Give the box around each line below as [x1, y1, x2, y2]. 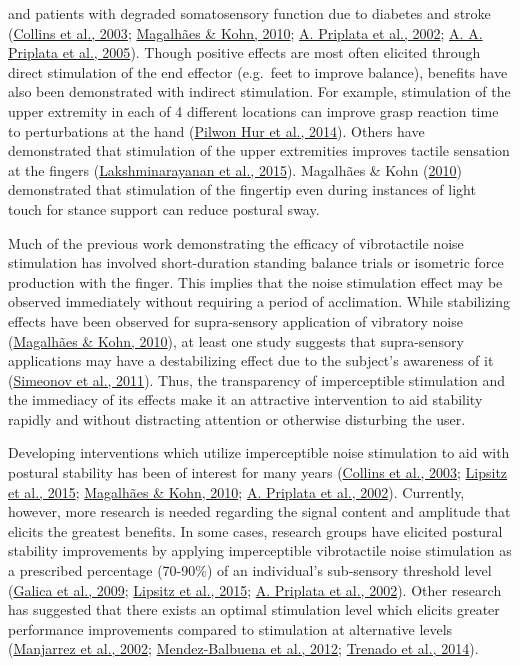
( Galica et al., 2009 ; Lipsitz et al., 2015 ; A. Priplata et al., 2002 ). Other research [8, 579, 502, 600]
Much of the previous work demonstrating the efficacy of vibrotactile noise [8, 232, 464, 253]
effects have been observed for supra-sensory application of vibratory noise [8, 310, 463, 331]
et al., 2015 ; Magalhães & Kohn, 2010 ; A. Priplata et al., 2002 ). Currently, [8, 481, 465, 502]
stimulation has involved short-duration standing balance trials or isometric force [8, 252, 504, 273]
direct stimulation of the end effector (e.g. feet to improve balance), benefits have [8, 61, 508, 82]
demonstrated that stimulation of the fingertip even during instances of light [8, 179, 476, 200]
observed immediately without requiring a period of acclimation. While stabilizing [8, 291, 511, 312]
